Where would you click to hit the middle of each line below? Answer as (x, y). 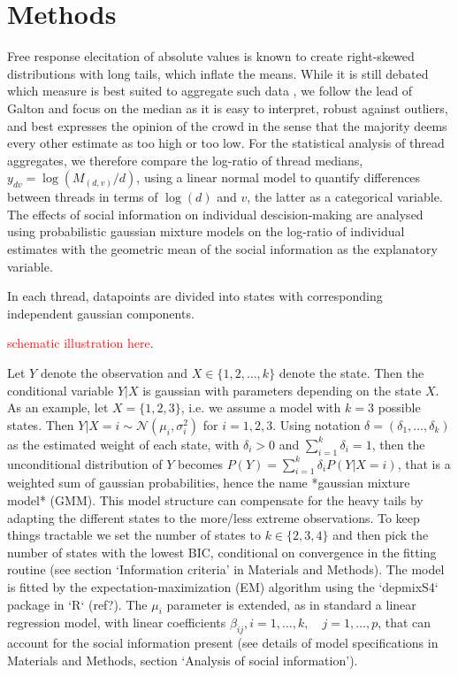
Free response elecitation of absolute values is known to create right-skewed (211, 56)
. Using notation (317, 424)
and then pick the (381, 535)
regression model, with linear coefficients (117, 622)
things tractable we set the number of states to (134, 535)
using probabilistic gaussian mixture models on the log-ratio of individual (206, 231)
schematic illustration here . (80, 343)
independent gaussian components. (101, 313)
